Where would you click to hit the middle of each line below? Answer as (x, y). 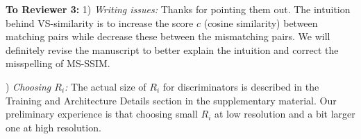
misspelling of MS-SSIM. (58, 63)
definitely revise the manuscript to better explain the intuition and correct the (172, 49)
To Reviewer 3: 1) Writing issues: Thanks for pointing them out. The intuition (178, 9)
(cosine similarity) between (261, 22)
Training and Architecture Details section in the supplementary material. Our (171, 100)
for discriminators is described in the (241, 86)
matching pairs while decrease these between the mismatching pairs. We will (168, 36)
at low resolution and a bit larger (285, 114)
